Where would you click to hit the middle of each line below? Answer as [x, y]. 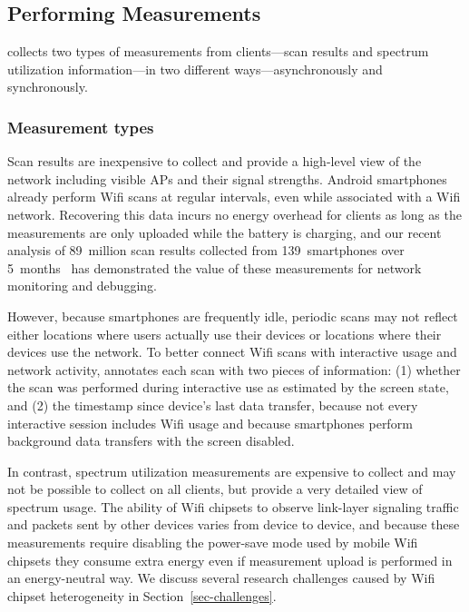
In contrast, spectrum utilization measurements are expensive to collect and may [232, 471]
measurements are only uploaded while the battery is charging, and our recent [225, 232]
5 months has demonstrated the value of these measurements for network [215, 267]
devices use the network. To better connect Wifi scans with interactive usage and [232, 352]
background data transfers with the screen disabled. [151, 441]
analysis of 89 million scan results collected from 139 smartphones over [206, 250]
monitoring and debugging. [82, 286]
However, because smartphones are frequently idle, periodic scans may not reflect [233, 316]
